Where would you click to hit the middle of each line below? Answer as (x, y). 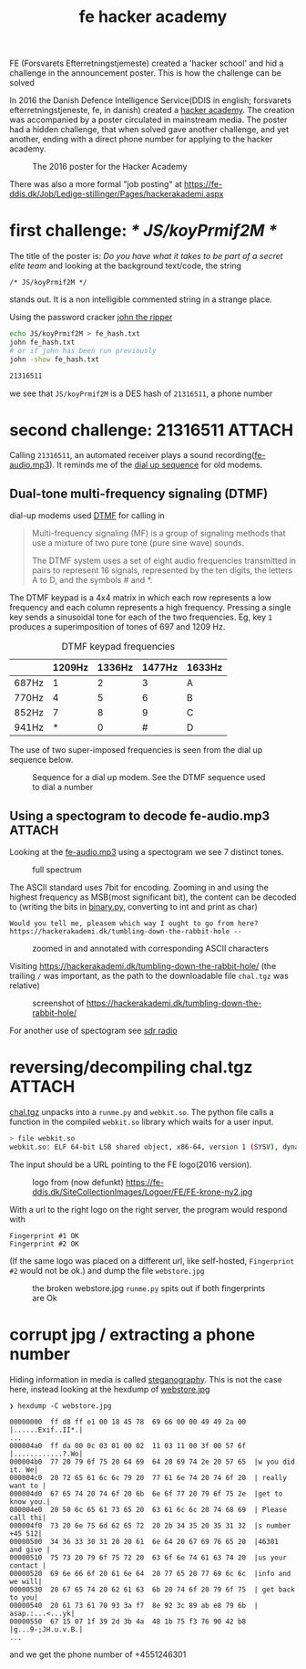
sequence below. (41, 760)
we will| (26, 1581)
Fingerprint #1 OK (44, 1236)
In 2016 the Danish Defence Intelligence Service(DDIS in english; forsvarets (151, 100)
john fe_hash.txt (42, 342)
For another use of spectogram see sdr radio (93, 1031)
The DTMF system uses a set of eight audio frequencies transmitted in (164, 561)
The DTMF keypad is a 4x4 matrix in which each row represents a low (140, 598)
